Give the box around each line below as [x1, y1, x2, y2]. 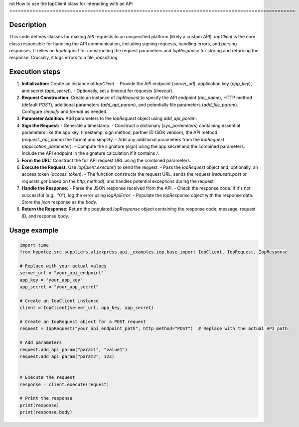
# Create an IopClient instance [19, 298, 99, 304]
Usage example [9, 226, 59, 234]
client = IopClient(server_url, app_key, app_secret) [19, 305, 154, 311]
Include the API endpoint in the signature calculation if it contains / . [21, 150, 159, 156]
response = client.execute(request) [19, 381, 110, 387]
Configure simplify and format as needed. [21, 108, 108, 114]
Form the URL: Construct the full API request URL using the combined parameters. [21, 157, 191, 163]
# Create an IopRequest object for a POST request [19, 319, 147, 324]
